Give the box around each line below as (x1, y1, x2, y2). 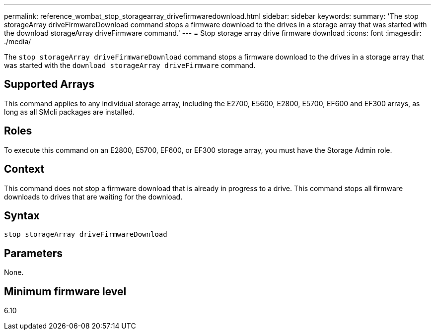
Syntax (4, 209, 40, 222)
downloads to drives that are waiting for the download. (4, 192, 183, 201)
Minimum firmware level (4, 285, 127, 298)
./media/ (4, 37, 31, 46)
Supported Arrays (4, 78, 95, 91)
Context (4, 163, 45, 176)
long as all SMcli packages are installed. (4, 107, 135, 116)
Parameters (4, 247, 63, 260)
